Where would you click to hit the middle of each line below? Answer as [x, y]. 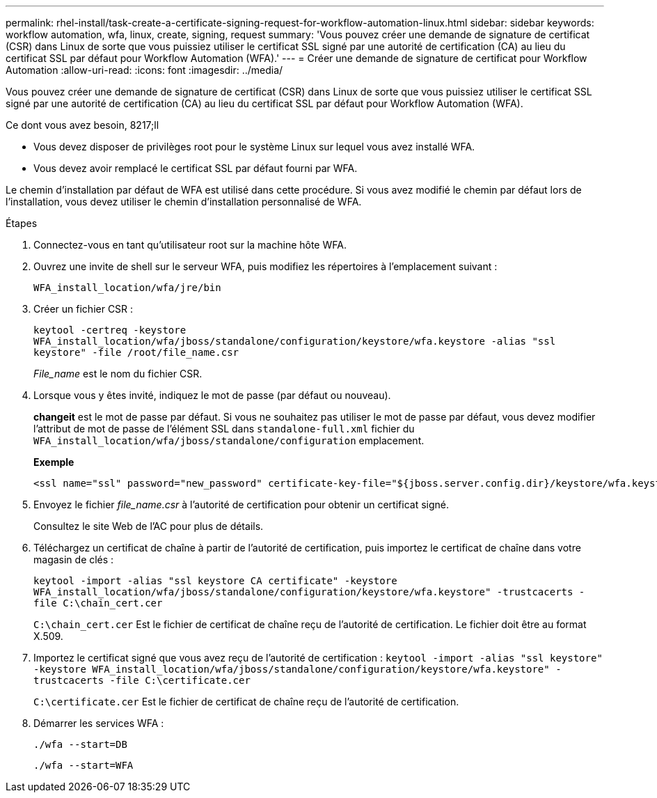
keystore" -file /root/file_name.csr [136, 352]
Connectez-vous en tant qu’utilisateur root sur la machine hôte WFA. [190, 245]
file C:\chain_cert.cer [98, 603]
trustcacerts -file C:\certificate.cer [142, 680]
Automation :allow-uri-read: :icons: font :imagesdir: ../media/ [144, 70]
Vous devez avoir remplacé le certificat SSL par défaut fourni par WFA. [196, 168]
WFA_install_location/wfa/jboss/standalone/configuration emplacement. [229, 440]
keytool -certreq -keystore [110, 330]
